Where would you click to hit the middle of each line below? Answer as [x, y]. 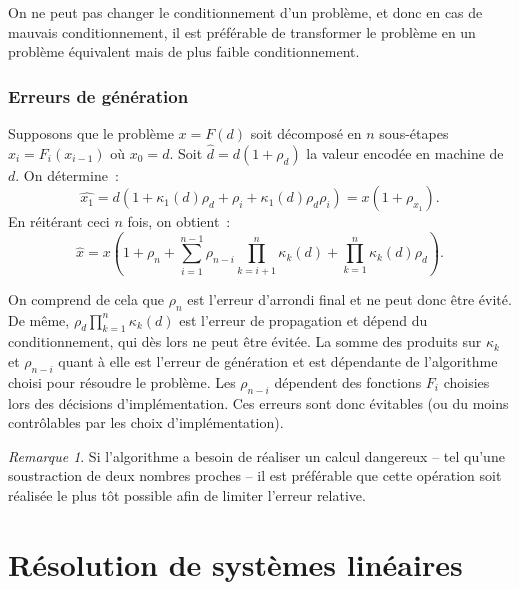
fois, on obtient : [179, 221]
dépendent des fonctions [348, 381]
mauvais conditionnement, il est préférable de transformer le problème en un [242, 31]
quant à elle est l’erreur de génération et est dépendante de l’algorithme [278, 360]
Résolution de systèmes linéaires [235, 563]
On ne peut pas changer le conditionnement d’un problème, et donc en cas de [245, 12]
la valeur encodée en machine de [405, 152]
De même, [39, 319]
